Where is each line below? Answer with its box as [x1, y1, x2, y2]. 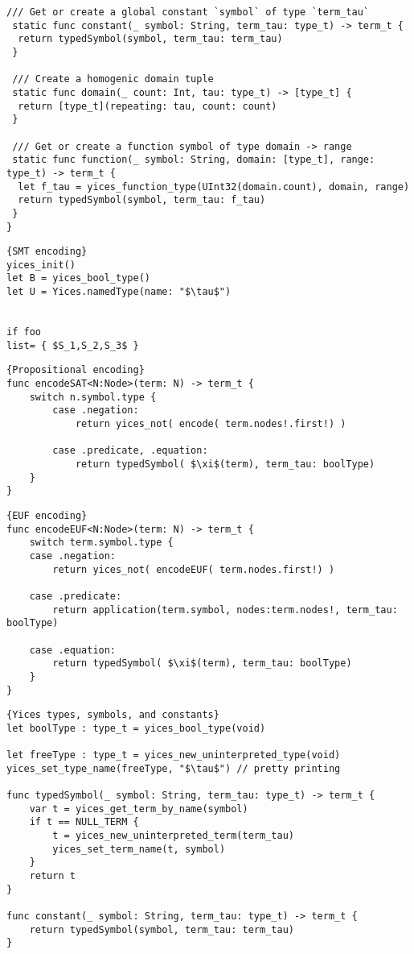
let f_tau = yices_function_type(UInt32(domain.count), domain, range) [18, 180, 410, 193]
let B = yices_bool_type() [6, 272, 150, 284]
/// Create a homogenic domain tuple [12, 73, 214, 85]
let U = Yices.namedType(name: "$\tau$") [6, 286, 232, 298]
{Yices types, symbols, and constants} [6, 709, 219, 721]
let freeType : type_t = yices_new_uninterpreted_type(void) [6, 749, 341, 761]
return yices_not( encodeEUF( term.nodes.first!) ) [52, 563, 335, 575]
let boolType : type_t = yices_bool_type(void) [6, 722, 266, 734]
